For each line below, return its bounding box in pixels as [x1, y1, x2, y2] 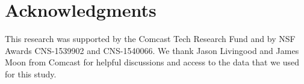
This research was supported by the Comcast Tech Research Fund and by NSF [5, 32, 296, 45]
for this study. [5, 67, 57, 80]
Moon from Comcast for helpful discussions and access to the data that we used [5, 56, 300, 68]
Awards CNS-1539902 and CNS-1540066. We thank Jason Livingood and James [5, 44, 299, 56]
